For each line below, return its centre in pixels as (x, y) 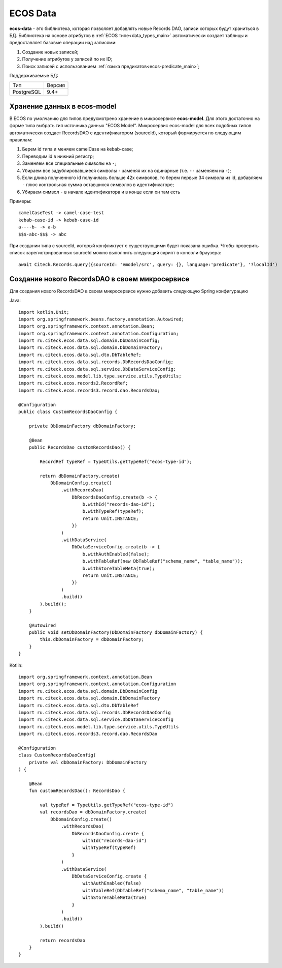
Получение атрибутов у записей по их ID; (67, 59)
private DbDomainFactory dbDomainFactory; (82, 426)
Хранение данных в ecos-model (63, 106)
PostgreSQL (27, 92)
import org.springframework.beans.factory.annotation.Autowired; (101, 319)
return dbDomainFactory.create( (80, 476)
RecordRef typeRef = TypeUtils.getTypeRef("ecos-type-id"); (116, 461)
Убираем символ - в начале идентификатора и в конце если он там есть (101, 192)
